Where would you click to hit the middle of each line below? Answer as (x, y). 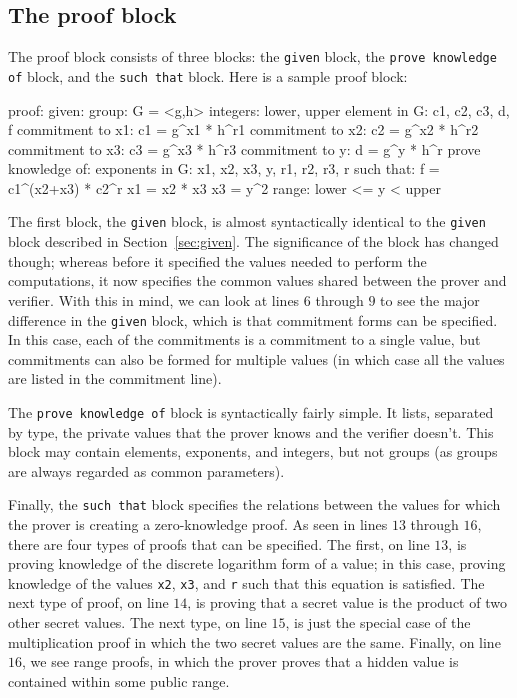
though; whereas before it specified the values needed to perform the (217, 260)
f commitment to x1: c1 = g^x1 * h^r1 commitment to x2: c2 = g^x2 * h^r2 (243, 129)
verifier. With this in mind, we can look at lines (154, 299)
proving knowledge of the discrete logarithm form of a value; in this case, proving (257, 563)
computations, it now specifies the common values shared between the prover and (257, 280)
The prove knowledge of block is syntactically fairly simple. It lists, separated (251, 411)
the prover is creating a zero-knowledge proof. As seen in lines (198, 524)
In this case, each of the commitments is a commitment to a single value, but (244, 339)
